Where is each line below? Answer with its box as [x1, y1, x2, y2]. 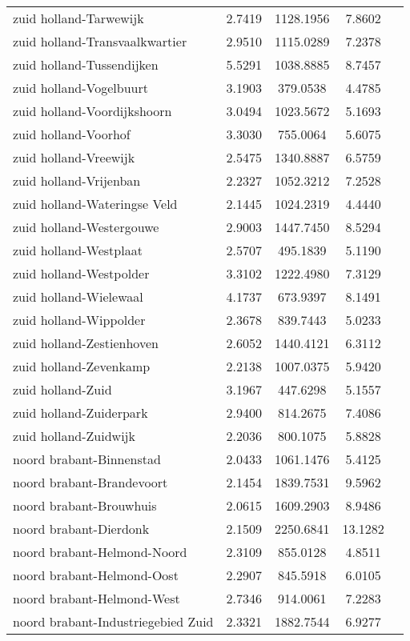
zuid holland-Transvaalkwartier [13, 32, 187, 50]
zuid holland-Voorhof [13, 125, 131, 143]
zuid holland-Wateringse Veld [13, 194, 178, 213]
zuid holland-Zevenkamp [13, 357, 151, 375]
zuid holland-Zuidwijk [13, 427, 135, 445]
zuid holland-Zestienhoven [13, 334, 159, 352]
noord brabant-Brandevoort [13, 473, 168, 491]
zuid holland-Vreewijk [13, 148, 135, 166]
